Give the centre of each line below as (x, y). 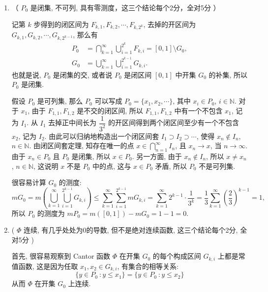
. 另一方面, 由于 (157, 156)
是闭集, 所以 (91, 156)
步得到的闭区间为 (61, 24)
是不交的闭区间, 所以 (110, 110)
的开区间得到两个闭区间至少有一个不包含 (174, 122)
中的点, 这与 (112, 166)
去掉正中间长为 (73, 122)
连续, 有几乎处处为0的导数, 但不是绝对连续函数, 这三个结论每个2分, (131, 230)
